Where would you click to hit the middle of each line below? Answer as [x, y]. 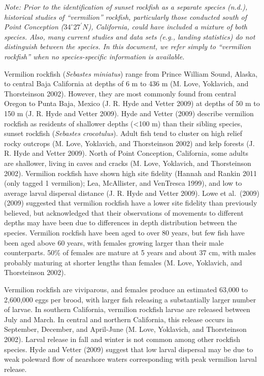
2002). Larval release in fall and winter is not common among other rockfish [122, 339]
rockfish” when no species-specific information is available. [94, 56]
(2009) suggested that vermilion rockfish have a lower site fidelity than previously [131, 203]
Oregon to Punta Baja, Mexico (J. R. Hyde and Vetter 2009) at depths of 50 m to [132, 103]
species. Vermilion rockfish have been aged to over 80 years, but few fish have [124, 233]
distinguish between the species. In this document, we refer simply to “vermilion [128, 46]
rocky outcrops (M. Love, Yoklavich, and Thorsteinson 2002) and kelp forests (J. [129, 143]
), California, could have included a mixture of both [168, 27]
